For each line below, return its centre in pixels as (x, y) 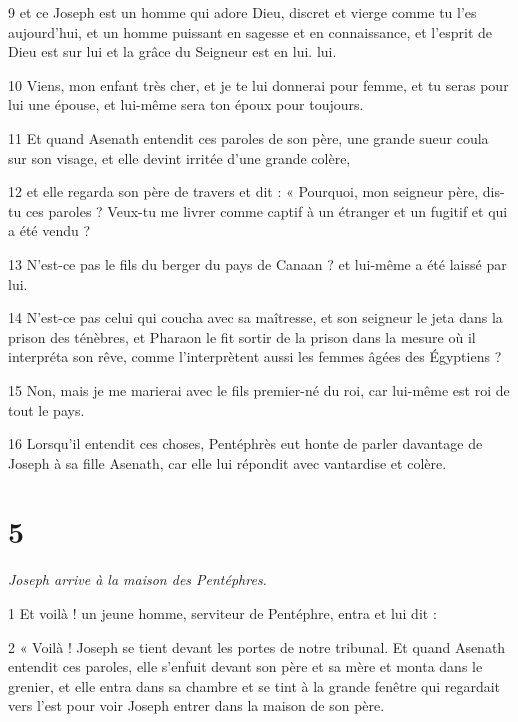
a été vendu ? (49, 230)
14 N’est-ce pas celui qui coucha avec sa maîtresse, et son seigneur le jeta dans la (255, 317)
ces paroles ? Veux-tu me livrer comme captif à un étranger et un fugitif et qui (266, 210)
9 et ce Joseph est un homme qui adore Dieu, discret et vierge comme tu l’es (242, 12)
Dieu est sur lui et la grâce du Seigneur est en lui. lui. (172, 51)
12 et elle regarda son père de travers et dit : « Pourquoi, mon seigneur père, (243, 191)
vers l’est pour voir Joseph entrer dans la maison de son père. (196, 705)
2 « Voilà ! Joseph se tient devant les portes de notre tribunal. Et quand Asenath (257, 646)
